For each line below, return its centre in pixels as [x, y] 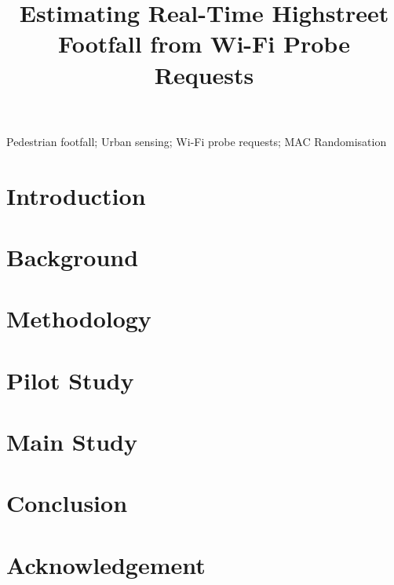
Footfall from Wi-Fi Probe [204, 44]
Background [73, 256]
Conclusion [67, 503]
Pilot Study [70, 380]
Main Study [72, 442]
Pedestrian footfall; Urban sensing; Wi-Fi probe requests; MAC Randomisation [197, 141]
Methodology [79, 318]
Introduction [76, 195]
